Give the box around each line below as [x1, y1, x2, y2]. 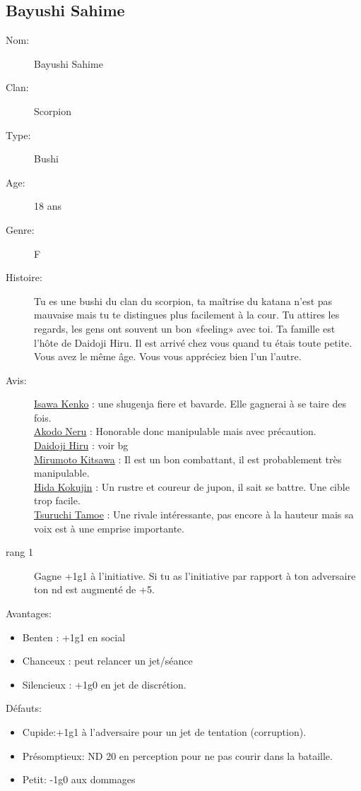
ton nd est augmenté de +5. [34, 582, 155, 597]
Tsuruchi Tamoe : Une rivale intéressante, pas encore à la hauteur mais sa [34, 507, 354, 522]
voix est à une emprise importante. [34, 521, 184, 535]
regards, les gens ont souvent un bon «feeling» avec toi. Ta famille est [34, 321, 336, 335]
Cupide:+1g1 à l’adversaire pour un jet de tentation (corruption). [22, 724, 307, 739]
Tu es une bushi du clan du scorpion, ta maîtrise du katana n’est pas [34, 293, 333, 308]
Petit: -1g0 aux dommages [22, 772, 136, 787]
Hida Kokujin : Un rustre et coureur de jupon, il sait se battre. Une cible [34, 479, 350, 494]
